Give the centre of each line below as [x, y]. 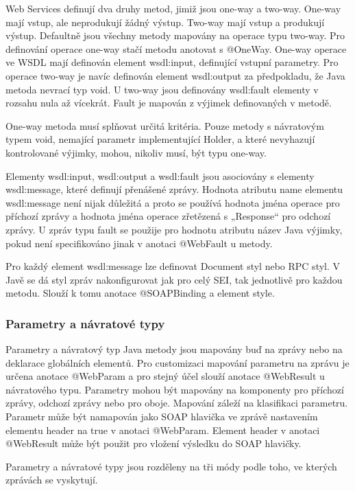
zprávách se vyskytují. [52, 480]
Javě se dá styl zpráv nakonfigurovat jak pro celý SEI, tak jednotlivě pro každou [174, 279]
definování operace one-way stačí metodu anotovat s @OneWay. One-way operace [176, 48]
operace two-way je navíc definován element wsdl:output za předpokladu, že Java [175, 75]
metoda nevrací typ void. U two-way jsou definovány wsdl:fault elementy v [162, 89]
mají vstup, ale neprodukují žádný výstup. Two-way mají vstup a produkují [165, 22]
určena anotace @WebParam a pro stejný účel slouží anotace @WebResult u [165, 376]
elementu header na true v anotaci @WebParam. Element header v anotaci [163, 430]
